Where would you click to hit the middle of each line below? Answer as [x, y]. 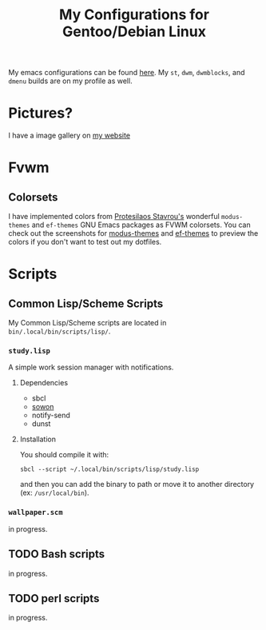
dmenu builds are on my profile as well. [71, 81]
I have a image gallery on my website [69, 136]
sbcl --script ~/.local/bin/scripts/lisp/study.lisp [109, 469]
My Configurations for [134, 15]
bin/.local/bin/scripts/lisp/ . [60, 331]
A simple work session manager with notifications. [91, 367]
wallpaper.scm [36, 512]
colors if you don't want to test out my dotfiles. [85, 242]
